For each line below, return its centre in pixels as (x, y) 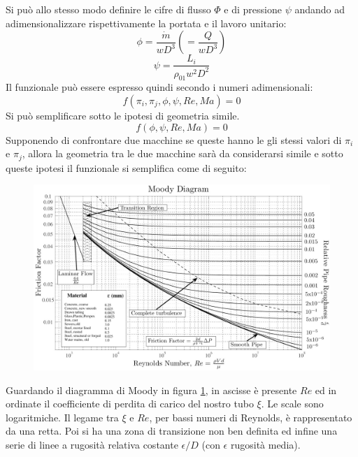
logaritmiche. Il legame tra (62, 417)
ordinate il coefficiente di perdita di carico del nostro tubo (130, 404)
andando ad (320, 9)
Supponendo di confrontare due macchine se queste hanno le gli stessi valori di (174, 139)
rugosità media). (265, 445)
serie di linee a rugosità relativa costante (92, 445)
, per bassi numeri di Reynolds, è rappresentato (251, 417)
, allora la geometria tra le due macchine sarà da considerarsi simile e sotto (182, 153)
